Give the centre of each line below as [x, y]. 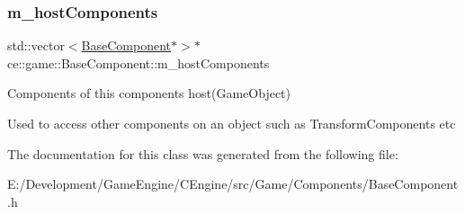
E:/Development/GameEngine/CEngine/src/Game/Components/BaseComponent [233, 184]
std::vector [36, 45]
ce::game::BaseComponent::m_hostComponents [139, 62]
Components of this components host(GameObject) [149, 93]
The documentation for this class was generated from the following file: [203, 153]
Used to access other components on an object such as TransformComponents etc [232, 123]
